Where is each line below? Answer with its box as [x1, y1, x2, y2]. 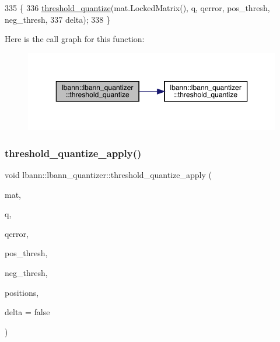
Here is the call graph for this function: [5, 33, 145, 45]
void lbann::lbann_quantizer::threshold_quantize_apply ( [5, 169, 212, 181]
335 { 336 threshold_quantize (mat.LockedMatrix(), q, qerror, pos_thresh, [5, 2, 270, 13]
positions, [5, 286, 39, 298]
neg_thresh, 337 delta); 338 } [5, 13, 110, 25]
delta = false [5, 306, 50, 318]
